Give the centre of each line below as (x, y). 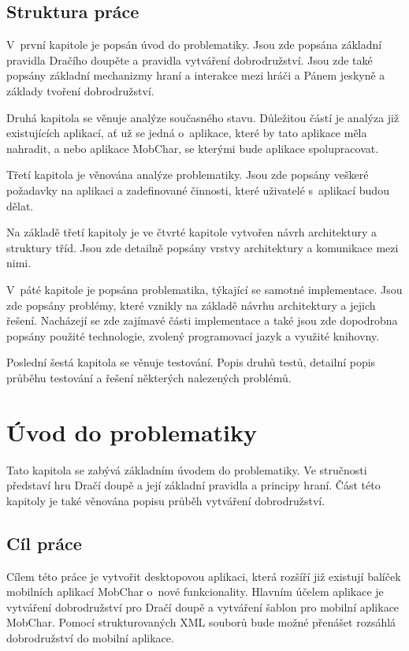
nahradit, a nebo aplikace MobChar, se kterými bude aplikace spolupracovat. (193, 148)
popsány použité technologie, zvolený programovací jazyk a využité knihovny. (193, 335)
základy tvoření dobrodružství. (80, 90)
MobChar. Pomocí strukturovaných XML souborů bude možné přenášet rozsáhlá (201, 622)
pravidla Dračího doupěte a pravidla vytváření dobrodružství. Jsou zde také (190, 60)
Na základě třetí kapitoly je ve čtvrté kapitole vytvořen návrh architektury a (192, 232)
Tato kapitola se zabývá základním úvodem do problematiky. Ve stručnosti (187, 469)
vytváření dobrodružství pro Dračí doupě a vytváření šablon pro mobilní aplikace (203, 606)
